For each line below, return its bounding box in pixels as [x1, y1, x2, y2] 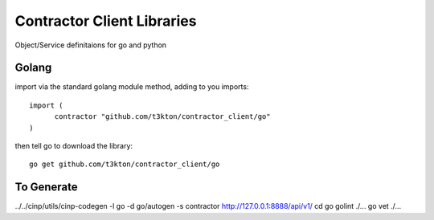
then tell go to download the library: [14, 141, 133, 151]
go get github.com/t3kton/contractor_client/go [29, 160, 220, 169]
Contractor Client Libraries [14, 12, 197, 30]
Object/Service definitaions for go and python [14, 40, 167, 50]
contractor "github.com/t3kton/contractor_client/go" [54, 112, 271, 121]
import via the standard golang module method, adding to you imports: [14, 82, 249, 92]
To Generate [14, 181, 78, 194]
